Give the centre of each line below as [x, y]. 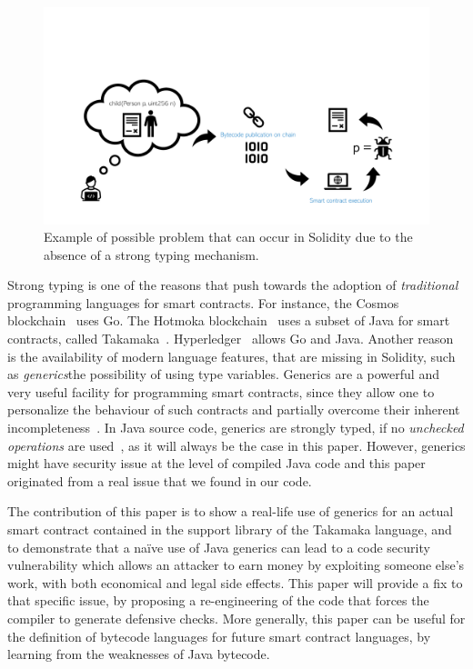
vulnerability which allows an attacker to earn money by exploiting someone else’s [236, 565]
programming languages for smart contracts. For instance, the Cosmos [203, 302]
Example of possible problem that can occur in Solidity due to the [228, 237]
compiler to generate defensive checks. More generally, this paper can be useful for [236, 618]
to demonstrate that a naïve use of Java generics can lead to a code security [219, 547]
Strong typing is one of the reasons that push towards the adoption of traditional [233, 285]
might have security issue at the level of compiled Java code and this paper [216, 463]
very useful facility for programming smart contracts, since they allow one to [221, 391]
